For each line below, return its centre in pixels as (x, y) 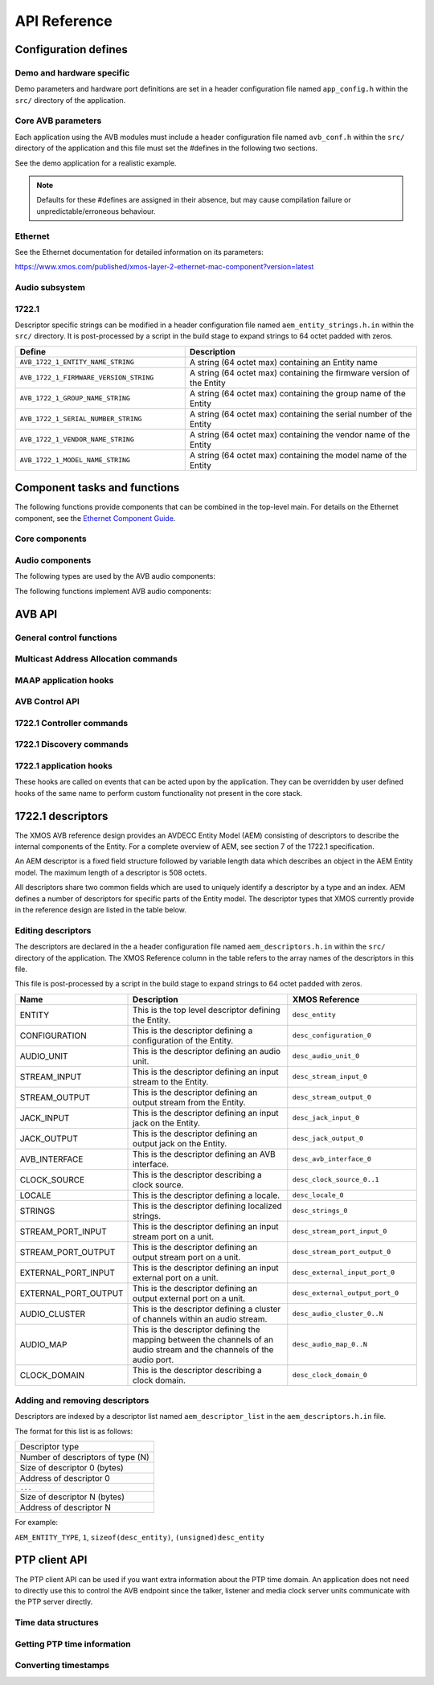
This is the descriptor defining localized (208, 1206)
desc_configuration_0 (332, 1036)
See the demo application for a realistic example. (96, 163)
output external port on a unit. (189, 1298)
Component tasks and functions (97, 488)
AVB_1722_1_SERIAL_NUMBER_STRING (81, 419)
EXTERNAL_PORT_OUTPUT (72, 1293)
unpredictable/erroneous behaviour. (96, 211)
